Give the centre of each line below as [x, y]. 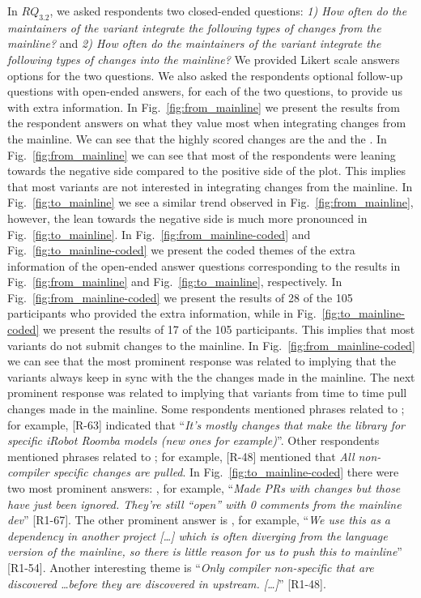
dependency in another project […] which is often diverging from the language [198, 535]
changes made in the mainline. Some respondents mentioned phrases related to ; [206, 409]
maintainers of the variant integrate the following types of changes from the [194, 27]
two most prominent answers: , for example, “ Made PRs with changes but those [204, 488]
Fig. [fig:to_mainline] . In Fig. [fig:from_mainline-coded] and [159, 234]
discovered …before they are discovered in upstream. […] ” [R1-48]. [167, 583]
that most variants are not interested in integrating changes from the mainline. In [210, 186]
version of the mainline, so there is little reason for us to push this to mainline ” [205, 551]
